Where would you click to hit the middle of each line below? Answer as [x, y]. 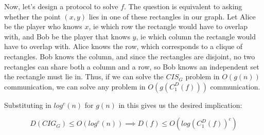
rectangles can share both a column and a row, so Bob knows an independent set [132, 66]
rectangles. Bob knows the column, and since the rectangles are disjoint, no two [130, 56]
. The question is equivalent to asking [183, 6]
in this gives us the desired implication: [180, 105]
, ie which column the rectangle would [196, 36]
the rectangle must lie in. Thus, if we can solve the [84, 76]
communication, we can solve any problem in [75, 86]
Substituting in [28, 105]
